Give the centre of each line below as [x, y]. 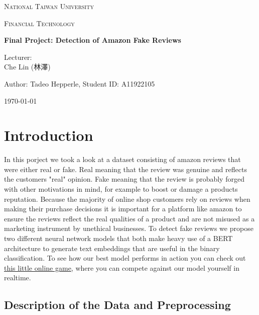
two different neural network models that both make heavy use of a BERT [118, 238]
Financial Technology [39, 23]
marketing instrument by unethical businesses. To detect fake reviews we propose [129, 228]
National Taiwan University [49, 6]
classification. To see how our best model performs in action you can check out [125, 258]
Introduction [49, 135]
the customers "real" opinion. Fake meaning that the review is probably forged [124, 179]
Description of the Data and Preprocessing [117, 305]
